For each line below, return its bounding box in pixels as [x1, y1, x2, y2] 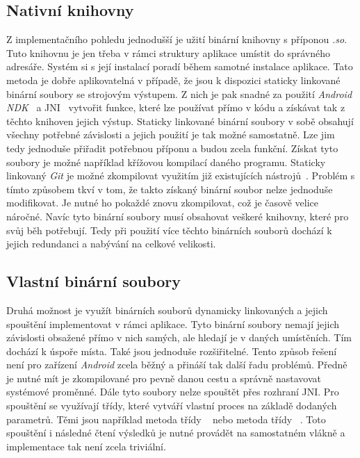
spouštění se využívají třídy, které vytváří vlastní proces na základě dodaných [6, 398, 337, 413]
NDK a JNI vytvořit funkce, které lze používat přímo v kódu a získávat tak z [6, 100, 345, 115]
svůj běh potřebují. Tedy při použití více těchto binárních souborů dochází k [6, 222, 332, 237]
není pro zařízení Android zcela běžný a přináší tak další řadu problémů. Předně [6, 357, 347, 372]
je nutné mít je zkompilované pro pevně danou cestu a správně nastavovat [6, 370, 321, 385]
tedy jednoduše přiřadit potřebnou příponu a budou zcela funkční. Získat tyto [6, 140, 338, 155]
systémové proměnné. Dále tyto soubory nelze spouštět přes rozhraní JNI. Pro [6, 384, 339, 399]
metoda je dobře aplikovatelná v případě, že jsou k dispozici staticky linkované [6, 72, 341, 87]
